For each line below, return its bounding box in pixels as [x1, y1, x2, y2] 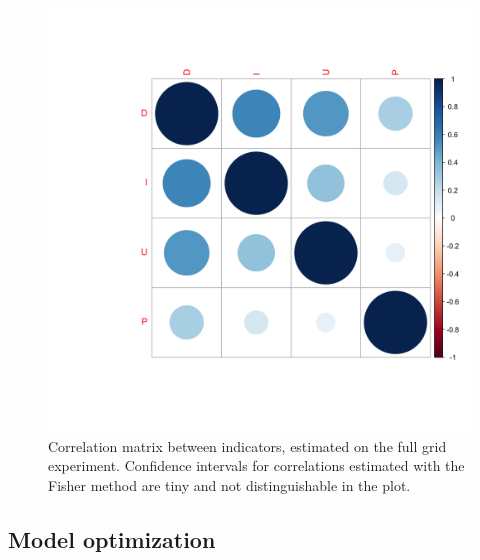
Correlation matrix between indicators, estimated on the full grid [48, 435, 447, 456]
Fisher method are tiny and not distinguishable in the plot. [48, 474, 411, 495]
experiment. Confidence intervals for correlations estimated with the [48, 455, 465, 476]
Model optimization [8, 523, 216, 554]
